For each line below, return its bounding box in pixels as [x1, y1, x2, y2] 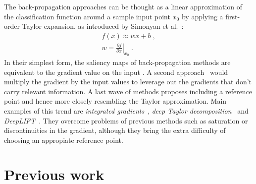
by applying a [181, 11, 223, 21]
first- [225, 11, 240, 21]
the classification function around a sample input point [4, 11, 170, 21]
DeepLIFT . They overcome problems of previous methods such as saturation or [4, 115, 248, 125]
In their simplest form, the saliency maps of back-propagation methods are [4, 57, 231, 67]
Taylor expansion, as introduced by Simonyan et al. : [22, 21, 184, 31]
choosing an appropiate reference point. [4, 134, 123, 145]
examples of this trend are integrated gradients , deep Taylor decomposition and [4, 106, 249, 116]
